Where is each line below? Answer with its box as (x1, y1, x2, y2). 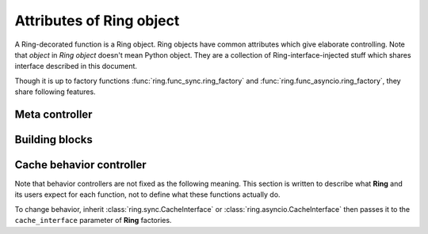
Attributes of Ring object (14, 12, 180, 29)
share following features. (14, 87, 96, 96)
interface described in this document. (14, 62, 138, 71)
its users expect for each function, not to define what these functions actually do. (14, 190, 281, 199)
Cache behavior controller (14, 158, 147, 172)
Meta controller (14, 108, 93, 121)
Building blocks (14, 133, 93, 146)
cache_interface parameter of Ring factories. (14, 216, 172, 225)
